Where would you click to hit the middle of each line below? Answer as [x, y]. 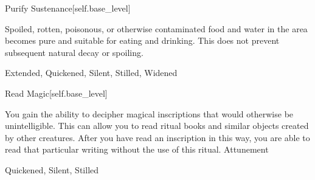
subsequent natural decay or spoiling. [74, 52]
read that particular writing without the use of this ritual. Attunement [137, 149]
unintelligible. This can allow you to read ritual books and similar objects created [157, 126]
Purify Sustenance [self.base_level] [68, 8]
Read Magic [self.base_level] [56, 93]
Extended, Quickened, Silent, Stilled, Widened [91, 73]
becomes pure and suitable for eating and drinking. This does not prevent [142, 40]
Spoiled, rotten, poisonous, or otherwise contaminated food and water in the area [156, 28]
